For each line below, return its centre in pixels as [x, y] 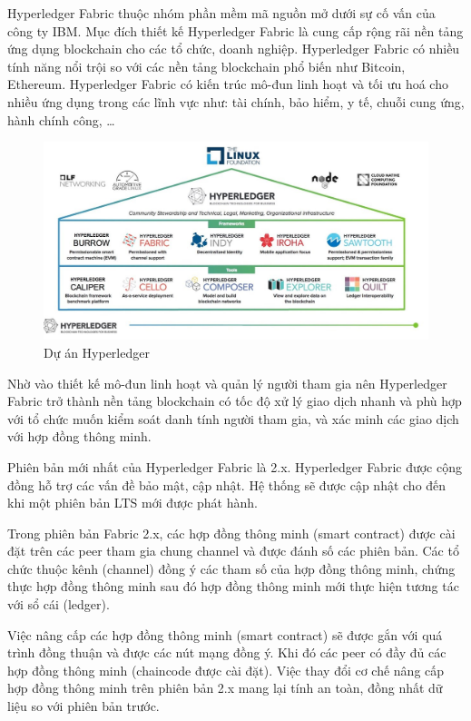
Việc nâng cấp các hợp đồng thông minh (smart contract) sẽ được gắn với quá [225, 634]
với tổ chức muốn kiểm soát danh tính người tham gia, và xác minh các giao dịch [233, 418]
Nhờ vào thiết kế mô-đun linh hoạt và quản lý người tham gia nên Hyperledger [227, 383]
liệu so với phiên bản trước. [83, 706]
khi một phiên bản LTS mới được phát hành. [132, 503]
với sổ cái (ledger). [59, 604]
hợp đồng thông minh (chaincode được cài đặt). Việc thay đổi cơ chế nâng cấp [226, 670]
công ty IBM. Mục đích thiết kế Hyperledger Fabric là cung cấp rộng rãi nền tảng [235, 30]
